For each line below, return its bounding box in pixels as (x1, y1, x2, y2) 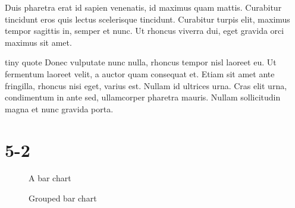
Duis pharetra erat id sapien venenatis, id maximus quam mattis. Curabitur (5, 1, 282, 13)
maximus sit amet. (5, 36, 72, 48)
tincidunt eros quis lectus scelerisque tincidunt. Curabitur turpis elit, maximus (5, 12, 290, 25)
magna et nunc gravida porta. (5, 102, 114, 115)
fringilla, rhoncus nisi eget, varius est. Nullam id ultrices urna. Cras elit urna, (5, 79, 287, 92)
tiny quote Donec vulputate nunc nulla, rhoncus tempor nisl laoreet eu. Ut (5, 56, 277, 68)
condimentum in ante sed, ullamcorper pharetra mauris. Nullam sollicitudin (5, 91, 281, 103)
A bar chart (29, 172, 71, 184)
